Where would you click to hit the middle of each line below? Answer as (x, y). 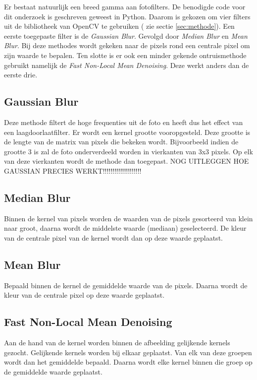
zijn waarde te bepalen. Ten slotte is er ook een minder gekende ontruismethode (125, 55)
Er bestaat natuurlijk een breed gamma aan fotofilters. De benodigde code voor (125, 6)
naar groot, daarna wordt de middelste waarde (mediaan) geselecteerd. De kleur (125, 228)
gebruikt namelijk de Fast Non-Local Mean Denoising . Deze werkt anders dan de (127, 65)
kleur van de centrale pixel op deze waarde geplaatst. (84, 295)
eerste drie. (21, 75)
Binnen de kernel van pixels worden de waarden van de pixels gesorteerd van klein (128, 218)
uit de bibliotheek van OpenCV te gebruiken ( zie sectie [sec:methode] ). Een (119, 26)
